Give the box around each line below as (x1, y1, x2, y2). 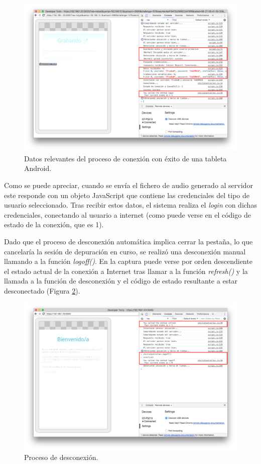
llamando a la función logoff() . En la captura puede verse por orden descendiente (4, 256, 252, 266)
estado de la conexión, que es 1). (4, 219, 104, 230)
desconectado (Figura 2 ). (4, 285, 80, 296)
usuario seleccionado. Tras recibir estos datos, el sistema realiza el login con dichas (4, 200, 257, 210)
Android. (24, 163, 52, 173)
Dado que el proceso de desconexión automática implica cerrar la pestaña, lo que (4, 236, 253, 246)
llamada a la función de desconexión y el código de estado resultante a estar (4, 275, 238, 286)
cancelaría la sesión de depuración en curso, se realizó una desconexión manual (4, 246, 246, 256)
